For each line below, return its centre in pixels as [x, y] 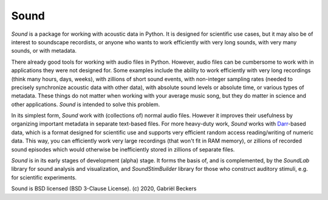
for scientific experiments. [44, 177]
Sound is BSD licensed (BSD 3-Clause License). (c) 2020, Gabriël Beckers [104, 188]
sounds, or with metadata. [44, 51]
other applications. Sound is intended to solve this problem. [86, 104]
